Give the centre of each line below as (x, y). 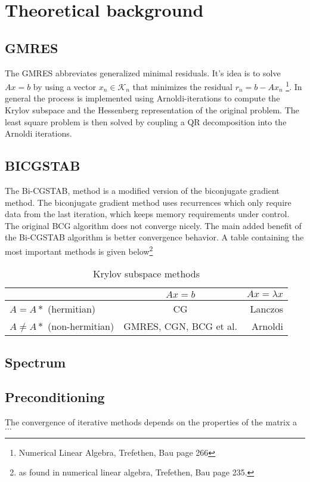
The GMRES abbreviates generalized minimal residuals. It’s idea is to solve (143, 72)
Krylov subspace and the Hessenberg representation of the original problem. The (152, 110)
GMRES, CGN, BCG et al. (180, 326)
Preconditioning (55, 397)
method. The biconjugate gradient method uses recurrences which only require (148, 202)
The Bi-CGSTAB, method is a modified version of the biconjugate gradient (142, 190)
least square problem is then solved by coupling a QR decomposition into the (146, 121)
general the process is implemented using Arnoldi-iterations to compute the (142, 98)
